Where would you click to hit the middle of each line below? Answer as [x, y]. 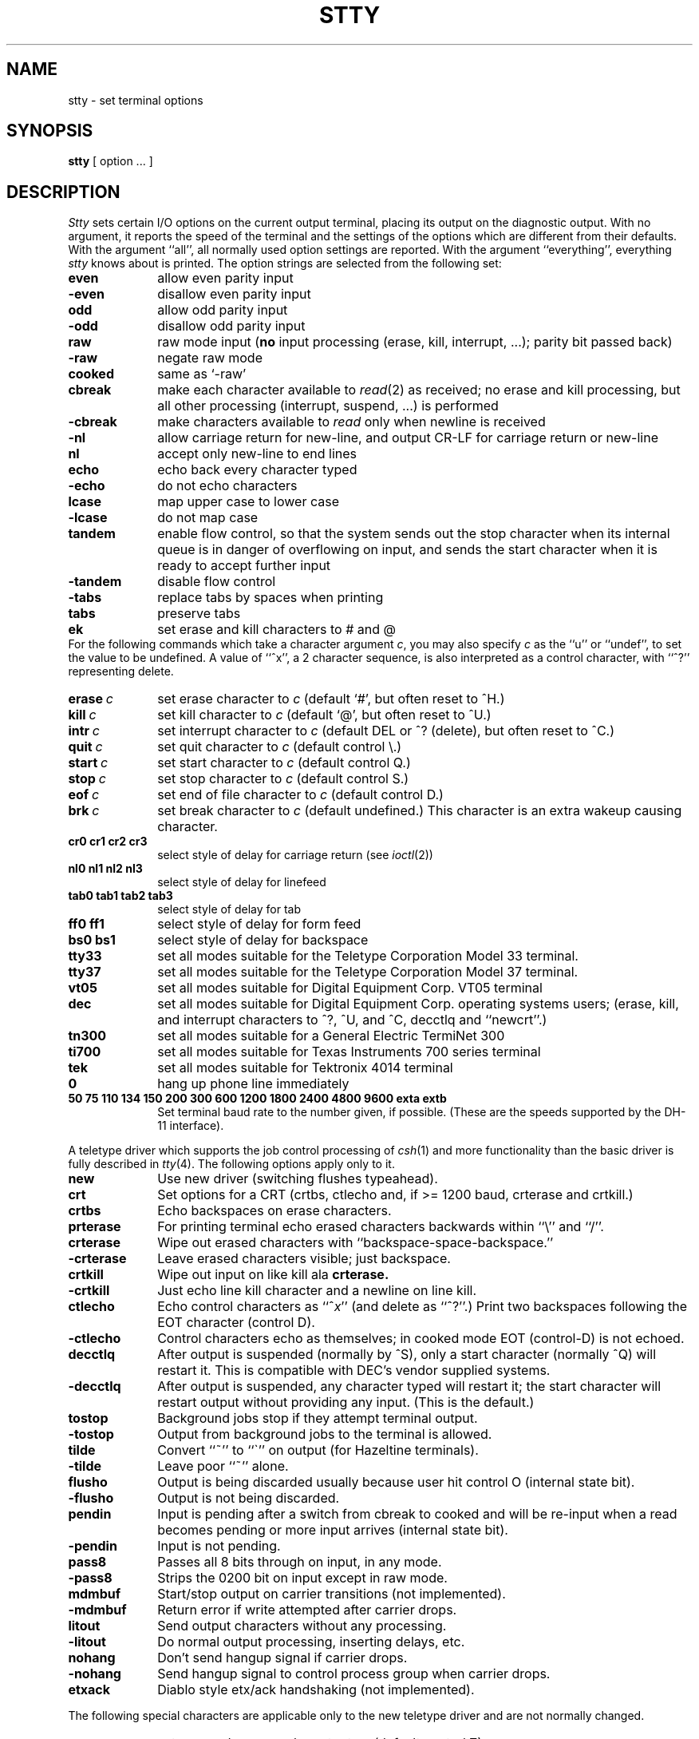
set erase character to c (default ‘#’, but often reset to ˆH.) [331, 699]
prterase [95, 1227]
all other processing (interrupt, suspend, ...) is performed [328, 406]
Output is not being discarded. [249, 1498]
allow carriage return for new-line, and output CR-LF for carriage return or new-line [408, 438]
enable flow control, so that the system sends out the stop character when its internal [414, 534]
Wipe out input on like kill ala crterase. [273, 1275]
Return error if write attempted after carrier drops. [307, 1610]
